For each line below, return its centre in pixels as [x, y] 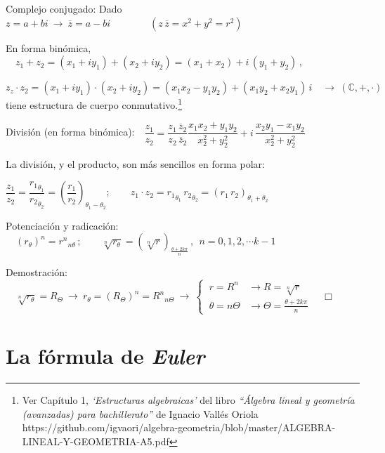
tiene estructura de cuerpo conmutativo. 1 [94, 104]
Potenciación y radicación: [62, 225]
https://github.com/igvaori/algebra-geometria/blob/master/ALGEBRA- [179, 427]
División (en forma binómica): [70, 132]
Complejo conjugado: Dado [64, 8]
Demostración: [37, 272]
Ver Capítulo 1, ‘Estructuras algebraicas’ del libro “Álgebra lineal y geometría [188, 399]
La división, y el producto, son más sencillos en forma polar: [135, 163]
